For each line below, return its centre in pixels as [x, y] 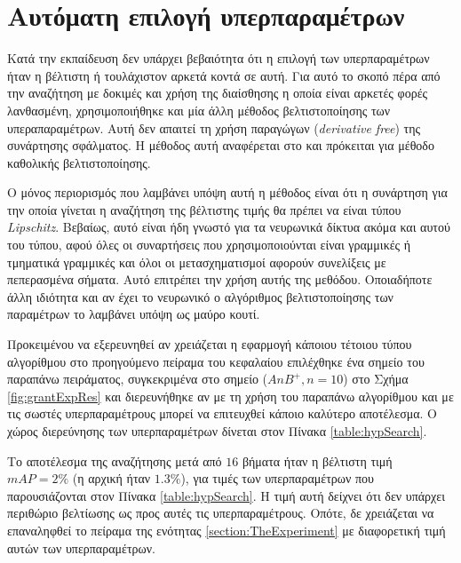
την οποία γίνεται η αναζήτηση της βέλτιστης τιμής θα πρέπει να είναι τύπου [204, 209]
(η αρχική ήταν [111, 478]
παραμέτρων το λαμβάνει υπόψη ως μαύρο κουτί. [134, 314]
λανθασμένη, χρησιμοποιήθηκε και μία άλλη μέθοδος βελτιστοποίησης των [199, 110]
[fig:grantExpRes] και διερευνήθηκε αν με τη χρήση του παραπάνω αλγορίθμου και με [230, 396]
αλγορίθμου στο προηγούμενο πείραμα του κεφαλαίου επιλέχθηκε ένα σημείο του [216, 361]
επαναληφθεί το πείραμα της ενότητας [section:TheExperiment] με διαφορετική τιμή [227, 530]
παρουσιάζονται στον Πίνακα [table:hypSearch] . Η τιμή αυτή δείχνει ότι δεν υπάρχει [226, 495]
